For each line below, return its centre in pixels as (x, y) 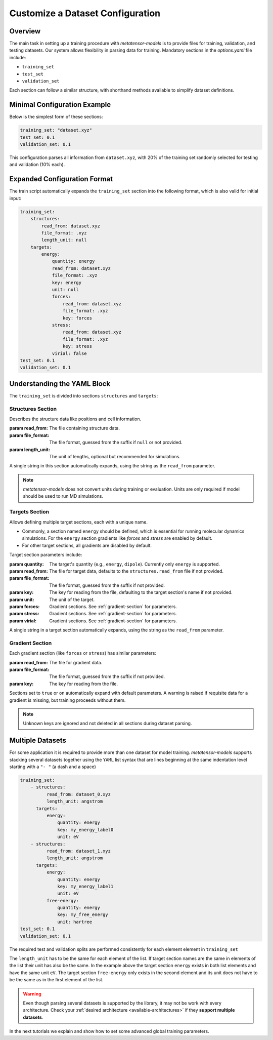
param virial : (23, 621)
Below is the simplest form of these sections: (56, 117)
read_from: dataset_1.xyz (79, 851)
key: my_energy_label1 (85, 886)
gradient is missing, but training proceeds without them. (67, 700)
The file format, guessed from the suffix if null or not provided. (116, 443)
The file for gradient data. (76, 662)
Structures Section (33, 409)
